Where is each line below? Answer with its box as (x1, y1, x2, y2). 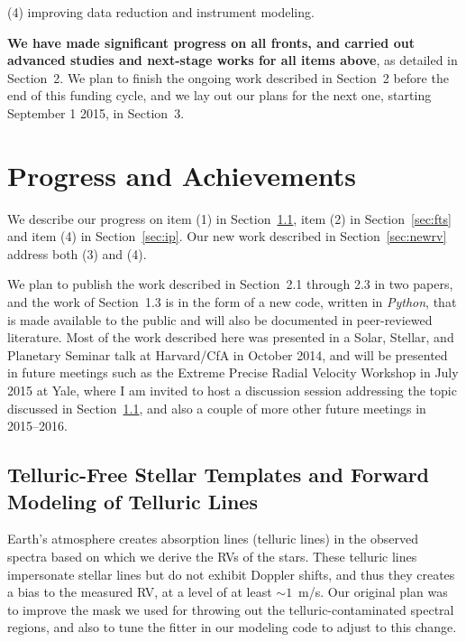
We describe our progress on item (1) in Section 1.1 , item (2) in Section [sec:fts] (7, 209, 452, 228)
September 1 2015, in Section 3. (7, 103, 185, 122)
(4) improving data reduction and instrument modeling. (7, 3, 315, 21)
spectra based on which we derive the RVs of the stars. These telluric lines (7, 547, 417, 565)
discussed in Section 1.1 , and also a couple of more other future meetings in (7, 398, 426, 417)
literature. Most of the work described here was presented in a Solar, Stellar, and (7, 328, 454, 347)
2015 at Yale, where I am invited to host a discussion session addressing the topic (7, 381, 457, 400)
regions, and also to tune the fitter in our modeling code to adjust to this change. (7, 618, 457, 637)
